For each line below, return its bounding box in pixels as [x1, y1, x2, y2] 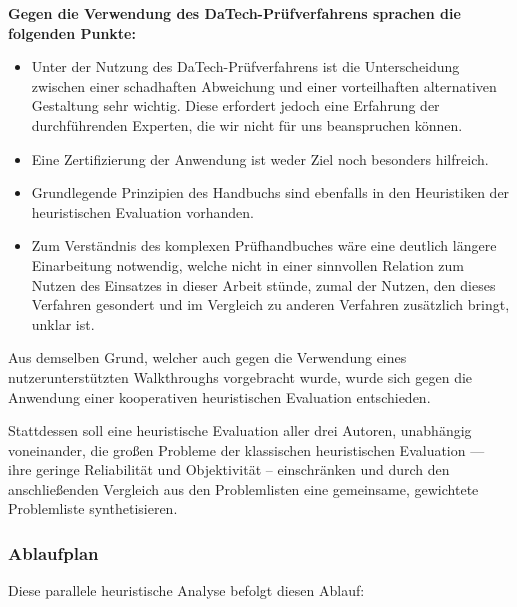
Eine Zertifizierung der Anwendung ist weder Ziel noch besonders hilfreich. [31, 148, 489, 169]
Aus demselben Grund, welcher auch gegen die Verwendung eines [8, 347, 407, 368]
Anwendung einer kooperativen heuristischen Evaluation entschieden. [8, 386, 431, 407]
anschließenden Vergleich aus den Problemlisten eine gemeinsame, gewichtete [8, 478, 479, 499]
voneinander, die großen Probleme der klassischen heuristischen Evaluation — [8, 439, 485, 460]
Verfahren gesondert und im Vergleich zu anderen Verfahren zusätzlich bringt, [31, 294, 510, 315]
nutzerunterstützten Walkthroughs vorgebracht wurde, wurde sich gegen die [8, 366, 473, 387]
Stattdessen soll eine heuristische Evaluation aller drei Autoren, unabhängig [8, 420, 472, 441]
